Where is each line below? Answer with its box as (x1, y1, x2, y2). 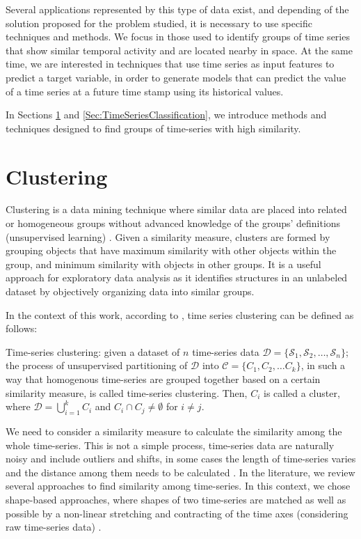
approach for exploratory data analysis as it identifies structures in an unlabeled (6, 270, 348, 285)
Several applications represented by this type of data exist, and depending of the (6, 2, 349, 16)
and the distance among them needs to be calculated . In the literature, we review (6, 464, 355, 479)
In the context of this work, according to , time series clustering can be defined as (6, 307, 354, 322)
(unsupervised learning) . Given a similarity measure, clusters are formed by (6, 229, 330, 244)
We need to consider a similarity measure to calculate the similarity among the (6, 423, 342, 438)
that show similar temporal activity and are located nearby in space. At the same (6, 42, 353, 57)
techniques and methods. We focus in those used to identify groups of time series (6, 29, 350, 44)
